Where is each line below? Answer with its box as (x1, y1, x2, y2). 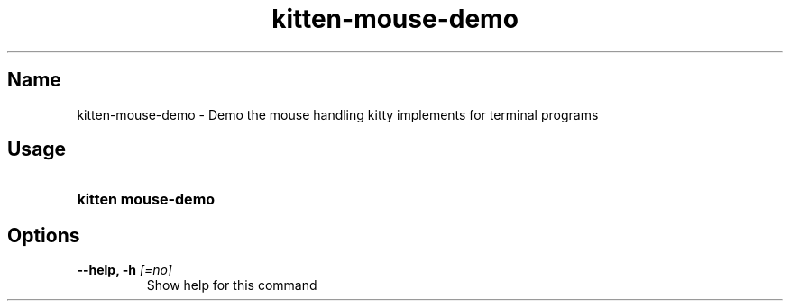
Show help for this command (146, 277, 317, 294)
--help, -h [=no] (77, 262, 172, 278)
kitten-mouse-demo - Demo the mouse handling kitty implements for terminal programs (77, 106, 599, 122)
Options (7, 223, 80, 247)
